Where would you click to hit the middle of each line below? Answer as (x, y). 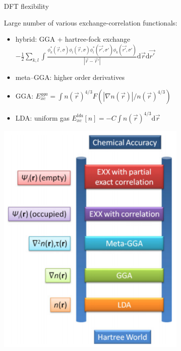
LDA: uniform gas (42, 117)
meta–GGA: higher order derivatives (70, 77)
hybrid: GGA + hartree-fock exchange (73, 39)
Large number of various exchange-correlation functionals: (91, 22)
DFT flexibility (26, 6)
